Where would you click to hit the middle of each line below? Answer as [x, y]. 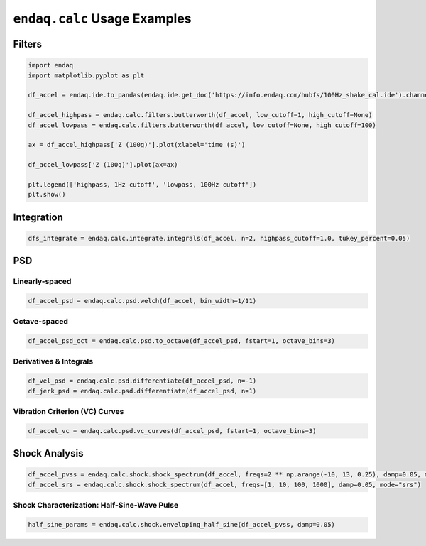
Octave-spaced [41, 322]
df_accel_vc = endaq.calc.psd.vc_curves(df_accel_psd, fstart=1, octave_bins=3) [172, 431]
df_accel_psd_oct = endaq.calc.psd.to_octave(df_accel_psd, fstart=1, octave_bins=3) [181, 341]
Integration [38, 217]
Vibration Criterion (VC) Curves [69, 412]
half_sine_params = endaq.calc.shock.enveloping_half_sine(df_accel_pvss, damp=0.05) [181, 524]
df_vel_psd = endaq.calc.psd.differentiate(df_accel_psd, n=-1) [142, 381]
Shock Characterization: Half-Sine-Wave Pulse [96, 506]
